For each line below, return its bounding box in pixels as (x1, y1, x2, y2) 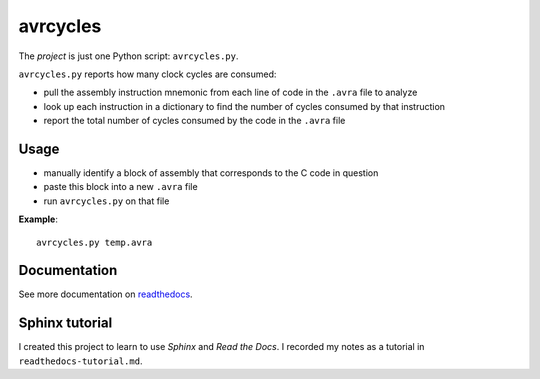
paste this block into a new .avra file (43, 181, 199, 193)
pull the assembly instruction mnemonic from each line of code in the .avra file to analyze (43, 86, 418, 99)
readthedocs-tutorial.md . (18, 355, 143, 367)
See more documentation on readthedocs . (18, 288, 194, 300)
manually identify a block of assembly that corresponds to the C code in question (43, 167, 379, 179)
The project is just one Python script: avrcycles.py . (18, 50, 239, 62)
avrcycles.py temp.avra (36, 236, 153, 248)
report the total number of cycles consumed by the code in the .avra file (43, 115, 346, 127)
